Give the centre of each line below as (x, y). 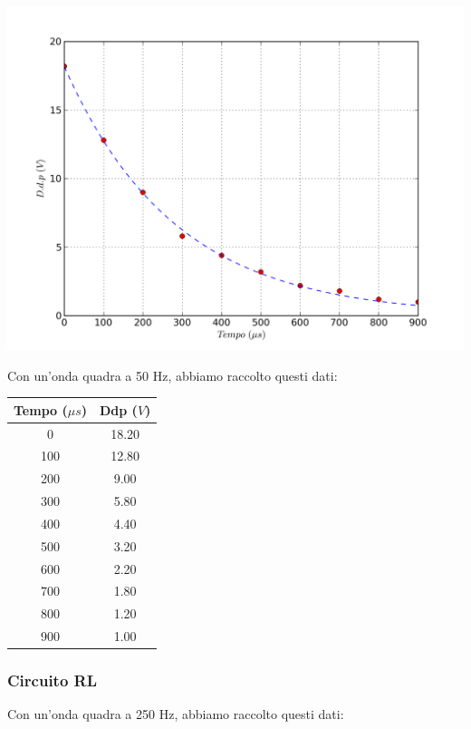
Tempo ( (41, 409)
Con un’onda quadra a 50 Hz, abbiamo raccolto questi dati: (173, 375)
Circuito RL (53, 680)
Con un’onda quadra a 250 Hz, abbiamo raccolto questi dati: (176, 714)
